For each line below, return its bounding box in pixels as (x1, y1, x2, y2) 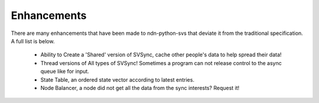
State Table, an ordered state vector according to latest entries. (40, 76, 195, 83)
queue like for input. (40, 68, 90, 75)
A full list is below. (11, 37, 55, 44)
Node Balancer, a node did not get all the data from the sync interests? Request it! (40, 84, 240, 91)
